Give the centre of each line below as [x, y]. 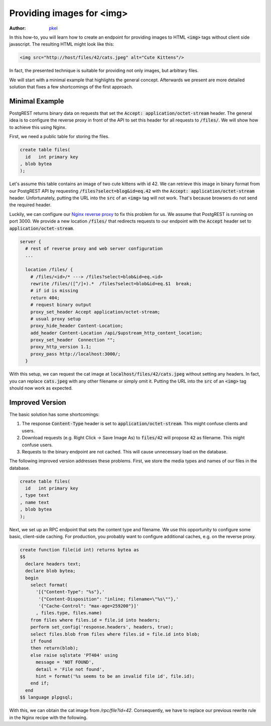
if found [41, 641]
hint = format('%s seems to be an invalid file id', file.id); [115, 676]
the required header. [30, 205]
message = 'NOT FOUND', [65, 662]
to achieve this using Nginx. [38, 127]
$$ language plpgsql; [46, 697]
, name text [35, 502]
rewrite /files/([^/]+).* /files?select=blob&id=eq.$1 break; [111, 283]
